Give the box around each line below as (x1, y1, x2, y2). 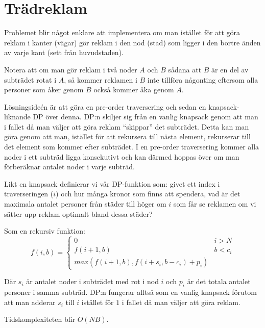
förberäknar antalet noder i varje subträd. (4, 161, 135, 172)
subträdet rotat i (4, 74, 57, 85)
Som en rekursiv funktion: (4, 225, 85, 236)
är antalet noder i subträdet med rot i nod (26, 276, 159, 287)
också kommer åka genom (93, 84, 174, 95)
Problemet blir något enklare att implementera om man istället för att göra (4, 27, 240, 38)
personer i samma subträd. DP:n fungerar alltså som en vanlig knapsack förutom (4, 287, 257, 297)
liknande (4, 111, 31, 122)
